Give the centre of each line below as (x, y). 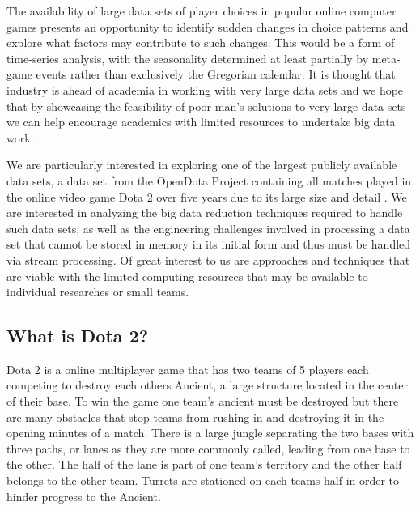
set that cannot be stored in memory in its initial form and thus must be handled (209, 244)
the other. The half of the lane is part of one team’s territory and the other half (204, 464)
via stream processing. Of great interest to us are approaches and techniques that (208, 259)
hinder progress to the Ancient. (84, 496)
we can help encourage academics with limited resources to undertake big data (201, 122)
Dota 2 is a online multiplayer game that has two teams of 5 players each (188, 369)
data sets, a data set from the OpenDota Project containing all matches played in (209, 180)
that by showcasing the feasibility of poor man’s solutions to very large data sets (206, 106)
